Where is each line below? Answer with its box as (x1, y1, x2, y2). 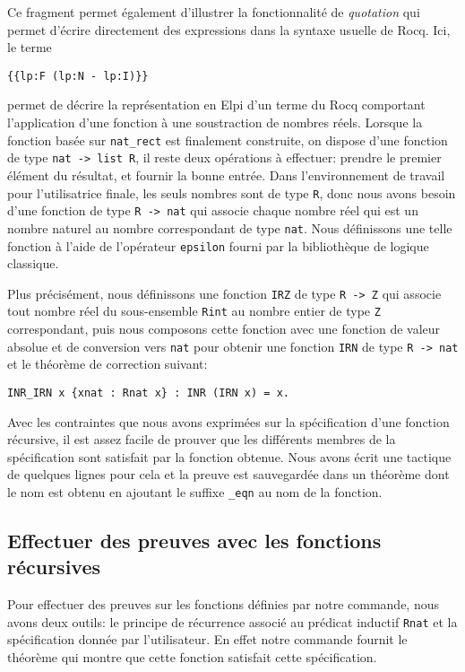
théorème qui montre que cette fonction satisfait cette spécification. (7, 648, 377, 667)
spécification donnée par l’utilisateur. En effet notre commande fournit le (7, 630, 408, 649)
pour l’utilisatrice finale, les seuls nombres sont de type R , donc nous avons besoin (7, 183, 456, 202)
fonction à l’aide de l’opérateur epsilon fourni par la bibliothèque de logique (7, 236, 429, 255)
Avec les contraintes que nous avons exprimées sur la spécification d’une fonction (7, 412, 450, 431)
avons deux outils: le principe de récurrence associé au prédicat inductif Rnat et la (7, 612, 458, 631)
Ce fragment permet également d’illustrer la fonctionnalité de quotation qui (7, 3, 420, 21)
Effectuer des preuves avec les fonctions (7, 526, 382, 554)
